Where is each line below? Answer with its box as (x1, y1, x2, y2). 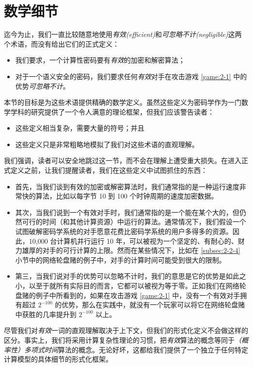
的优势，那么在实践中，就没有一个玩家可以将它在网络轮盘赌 (55, 300, 245, 310)
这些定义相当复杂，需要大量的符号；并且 (15, 123, 144, 133)
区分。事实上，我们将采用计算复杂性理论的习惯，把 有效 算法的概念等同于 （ (4, 334, 241, 345)
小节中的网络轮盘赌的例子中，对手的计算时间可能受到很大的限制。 (15, 254, 226, 265)
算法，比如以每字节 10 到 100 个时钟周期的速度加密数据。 (35, 191, 218, 201)
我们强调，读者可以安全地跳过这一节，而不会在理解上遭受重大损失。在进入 (4, 155, 241, 166)
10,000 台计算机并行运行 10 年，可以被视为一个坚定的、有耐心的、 (29, 235, 238, 246)
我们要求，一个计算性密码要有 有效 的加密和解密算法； (15, 55, 185, 65)
